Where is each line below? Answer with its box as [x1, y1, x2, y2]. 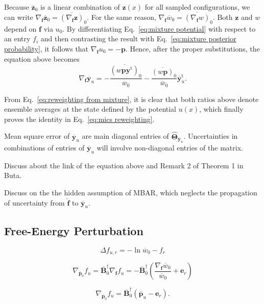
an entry [4, 33, 31, 44]
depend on [4, 23, 37, 34]
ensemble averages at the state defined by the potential [4, 104, 177, 114]
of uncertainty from [4, 197, 65, 208]
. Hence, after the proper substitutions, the [125, 43, 260, 54]
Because [4, 2, 29, 12]
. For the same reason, [87, 11, 156, 22]
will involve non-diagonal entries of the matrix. [97, 142, 243, 153]
